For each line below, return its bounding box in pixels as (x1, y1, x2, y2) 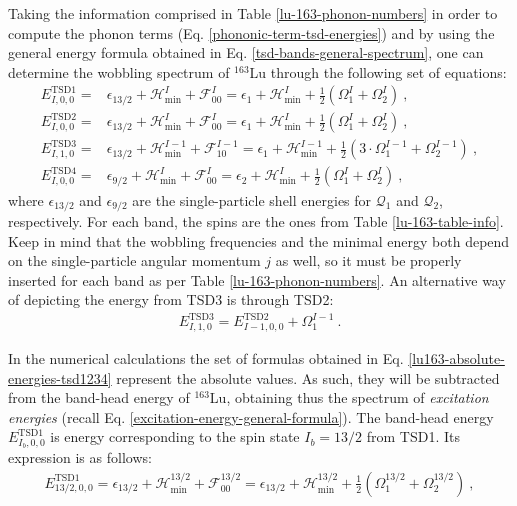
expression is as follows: (8, 447, 152, 468)
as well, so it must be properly (275, 250, 462, 271)
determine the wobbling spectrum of (8, 61, 230, 82)
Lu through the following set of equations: (249, 61, 507, 82)
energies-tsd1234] (8, 367, 112, 388)
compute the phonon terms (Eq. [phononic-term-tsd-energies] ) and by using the (8, 22, 495, 43)
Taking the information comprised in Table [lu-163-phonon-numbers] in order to (8, 3, 498, 23)
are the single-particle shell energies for (132, 189, 372, 210)
